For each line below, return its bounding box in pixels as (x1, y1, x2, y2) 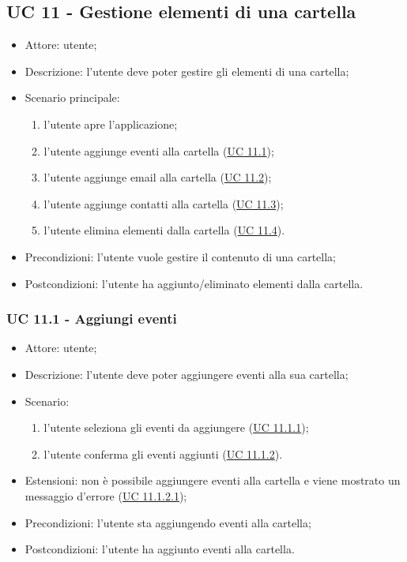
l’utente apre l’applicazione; (43, 115, 178, 132)
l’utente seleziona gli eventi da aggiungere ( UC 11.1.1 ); (43, 419, 309, 436)
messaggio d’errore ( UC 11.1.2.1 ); (24, 487, 187, 504)
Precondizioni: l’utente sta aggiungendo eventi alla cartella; (24, 514, 311, 530)
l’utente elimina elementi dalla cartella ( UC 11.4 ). (43, 222, 285, 238)
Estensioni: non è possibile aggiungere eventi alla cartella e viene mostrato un (24, 472, 401, 489)
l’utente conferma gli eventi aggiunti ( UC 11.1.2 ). (43, 445, 283, 462)
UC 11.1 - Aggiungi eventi (6, 309, 177, 328)
